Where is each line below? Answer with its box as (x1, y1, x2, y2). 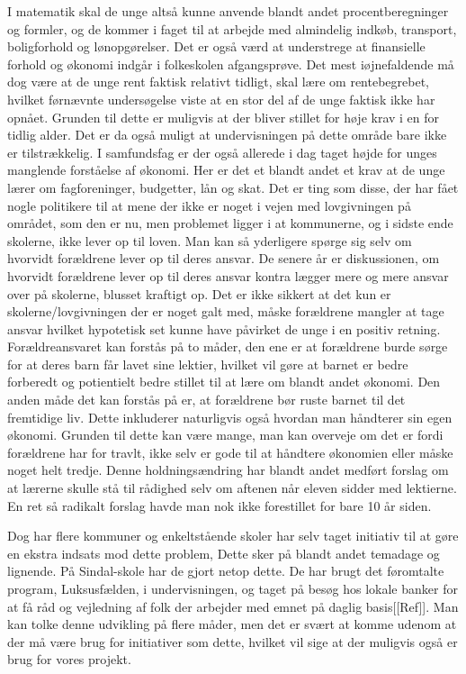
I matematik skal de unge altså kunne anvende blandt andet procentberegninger (7, 2, 449, 20)
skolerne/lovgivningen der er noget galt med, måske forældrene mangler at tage (7, 302, 444, 321)
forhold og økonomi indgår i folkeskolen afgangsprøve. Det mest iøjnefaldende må (7, 54, 454, 73)
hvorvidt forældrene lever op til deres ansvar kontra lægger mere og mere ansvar (7, 266, 449, 285)
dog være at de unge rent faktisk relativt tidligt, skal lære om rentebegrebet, (7, 72, 429, 91)
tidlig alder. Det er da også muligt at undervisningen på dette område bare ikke (7, 125, 447, 144)
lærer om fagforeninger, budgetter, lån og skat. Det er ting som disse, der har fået (7, 178, 459, 196)
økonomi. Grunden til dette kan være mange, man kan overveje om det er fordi (7, 425, 444, 444)
